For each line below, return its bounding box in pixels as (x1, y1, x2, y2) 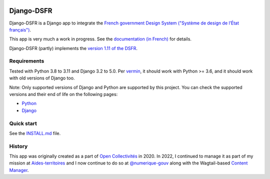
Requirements (9, 57, 44, 64)
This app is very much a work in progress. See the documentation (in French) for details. (9, 36, 192, 42)
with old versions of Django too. (9, 75, 75, 81)
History (9, 142, 28, 149)
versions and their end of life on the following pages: (9, 91, 118, 97)
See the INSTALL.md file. (9, 130, 61, 136)
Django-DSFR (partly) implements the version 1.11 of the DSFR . (9, 45, 137, 51)
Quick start (9, 120, 37, 127)
